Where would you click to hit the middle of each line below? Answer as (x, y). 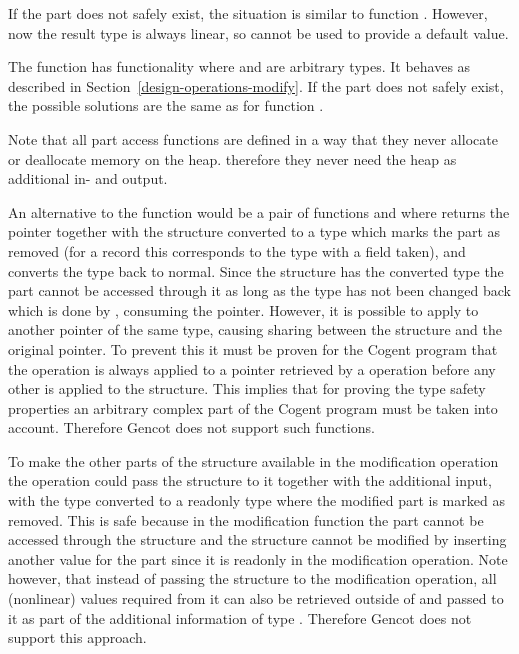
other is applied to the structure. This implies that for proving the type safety (247, 388)
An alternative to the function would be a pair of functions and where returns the (259, 211)
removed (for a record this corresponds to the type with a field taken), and (237, 250)
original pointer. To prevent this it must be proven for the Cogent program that (253, 348)
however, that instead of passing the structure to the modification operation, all (252, 578)
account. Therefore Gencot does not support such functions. (191, 427)
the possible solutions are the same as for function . (166, 105)
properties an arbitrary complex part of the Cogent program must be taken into (253, 407)
